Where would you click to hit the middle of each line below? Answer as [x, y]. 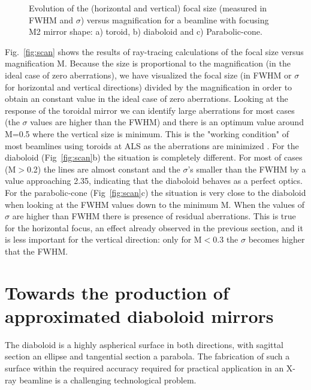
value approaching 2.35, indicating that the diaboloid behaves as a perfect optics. [154, 181]
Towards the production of [117, 292]
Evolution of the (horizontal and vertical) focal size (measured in [148, 8]
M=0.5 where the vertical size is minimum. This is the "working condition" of [147, 133]
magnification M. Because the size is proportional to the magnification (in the [148, 63]
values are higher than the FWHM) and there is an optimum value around [167, 122]
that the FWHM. [37, 251]
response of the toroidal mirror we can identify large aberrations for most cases [150, 110]
